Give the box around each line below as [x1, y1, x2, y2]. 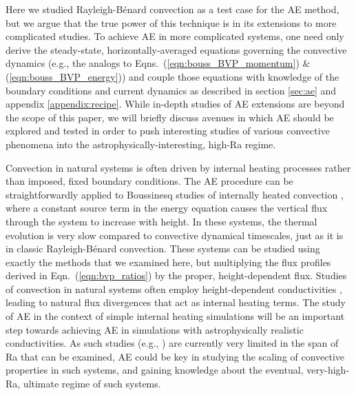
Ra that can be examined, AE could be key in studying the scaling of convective [6, 349, 345, 363]
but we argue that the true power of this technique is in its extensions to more [6, 15, 337, 30]
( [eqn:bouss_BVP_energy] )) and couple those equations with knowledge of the [6, 69, 339, 83]
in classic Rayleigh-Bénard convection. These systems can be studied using [6, 241, 320, 256]
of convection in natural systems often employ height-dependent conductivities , [6, 281, 342, 296]
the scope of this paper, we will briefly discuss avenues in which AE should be [6, 110, 334, 124]
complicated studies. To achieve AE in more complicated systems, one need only [6, 29, 344, 43]
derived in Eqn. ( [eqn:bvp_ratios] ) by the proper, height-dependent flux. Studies [6, 268, 347, 283]
